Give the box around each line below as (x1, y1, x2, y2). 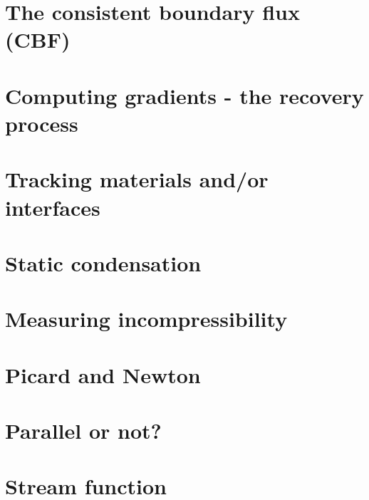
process (5, 108, 78, 137)
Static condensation (5, 248, 202, 277)
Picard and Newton (5, 360, 201, 389)
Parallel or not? (5, 416, 162, 444)
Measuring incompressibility (5, 304, 288, 333)
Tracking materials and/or (5, 165, 269, 194)
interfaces (5, 192, 100, 222)
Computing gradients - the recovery (5, 80, 364, 110)
